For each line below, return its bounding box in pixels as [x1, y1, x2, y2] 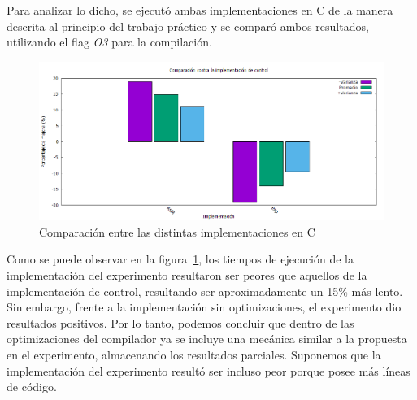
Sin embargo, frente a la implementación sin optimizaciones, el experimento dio [7, 298, 402, 315]
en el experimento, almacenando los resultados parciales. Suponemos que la [7, 346, 381, 363]
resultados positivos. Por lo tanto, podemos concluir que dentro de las [7, 314, 354, 331]
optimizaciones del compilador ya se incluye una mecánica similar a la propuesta [7, 330, 407, 347]
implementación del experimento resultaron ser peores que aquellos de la [7, 266, 367, 283]
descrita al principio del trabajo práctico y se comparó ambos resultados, [7, 17, 369, 34]
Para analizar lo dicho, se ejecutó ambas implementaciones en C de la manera [7, 2, 393, 18]
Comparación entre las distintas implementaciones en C [39, 223, 315, 240]
